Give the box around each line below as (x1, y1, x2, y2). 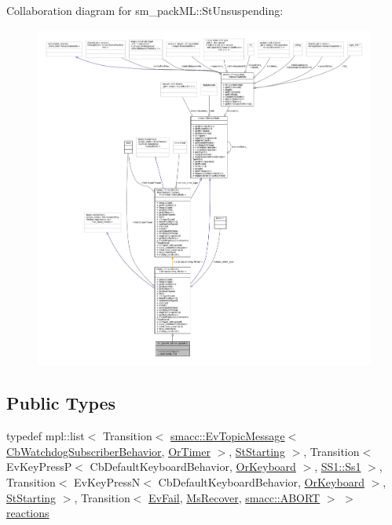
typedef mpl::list (6, 428, 85, 444)
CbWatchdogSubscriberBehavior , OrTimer (6, 443, 211, 459)
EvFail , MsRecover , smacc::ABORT (148, 489, 321, 505)
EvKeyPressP (6, 458, 72, 475)
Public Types (6, 391, 116, 415)
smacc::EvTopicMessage (170, 428, 285, 444)
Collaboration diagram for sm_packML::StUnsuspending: (6, 2, 284, 18)
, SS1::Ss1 (314, 458, 361, 475)
